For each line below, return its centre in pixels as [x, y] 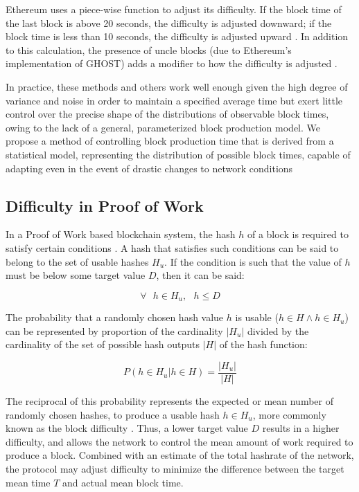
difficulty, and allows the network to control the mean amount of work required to [179, 441]
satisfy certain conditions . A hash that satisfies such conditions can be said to [172, 247]
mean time [28, 482]
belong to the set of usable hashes [77, 261]
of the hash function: [263, 344]
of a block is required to [298, 234]
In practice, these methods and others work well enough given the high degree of [177, 86]
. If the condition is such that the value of [253, 261]
